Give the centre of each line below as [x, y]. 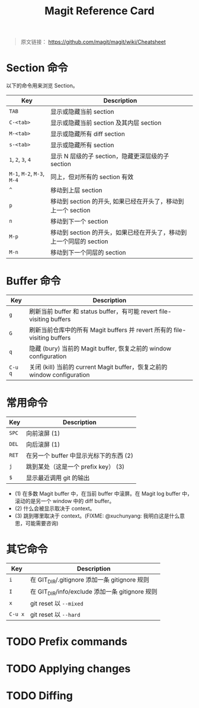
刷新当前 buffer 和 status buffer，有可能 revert [94, 311]
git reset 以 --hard [55, 615]
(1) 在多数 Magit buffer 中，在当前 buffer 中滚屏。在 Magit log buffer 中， [103, 494]
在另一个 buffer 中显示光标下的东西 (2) [79, 456]
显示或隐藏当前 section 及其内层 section [106, 123]
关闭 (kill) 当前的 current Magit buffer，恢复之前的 [98, 367]
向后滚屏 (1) [43, 444]
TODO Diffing [39, 696]
